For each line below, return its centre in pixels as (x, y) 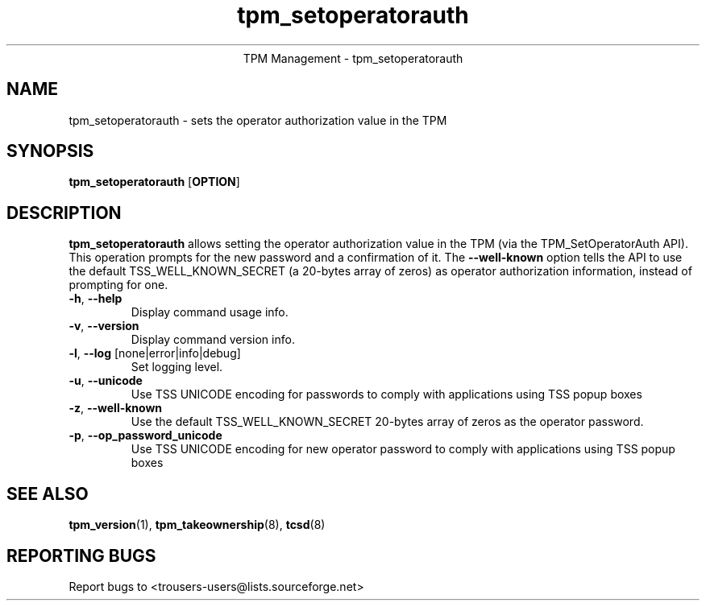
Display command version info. (213, 340)
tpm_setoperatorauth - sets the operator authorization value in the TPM (258, 120)
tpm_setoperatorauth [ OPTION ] (154, 182)
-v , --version (104, 326)
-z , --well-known (116, 408)
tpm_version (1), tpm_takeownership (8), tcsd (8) (197, 525)
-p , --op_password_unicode (145, 436)
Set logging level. (177, 367)
